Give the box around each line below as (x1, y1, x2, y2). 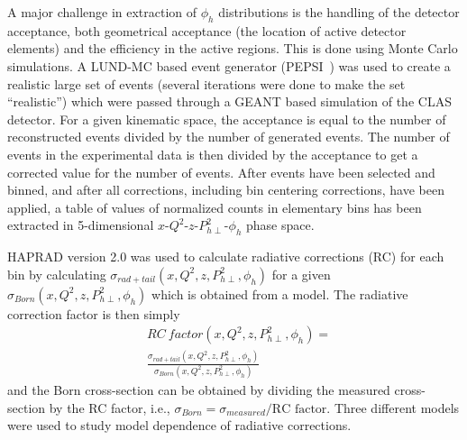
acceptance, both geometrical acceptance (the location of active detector (7, 21, 407, 40)
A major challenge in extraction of (7, 3, 197, 21)
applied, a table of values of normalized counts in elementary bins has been (7, 197, 422, 216)
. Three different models (326, 398, 460, 417)
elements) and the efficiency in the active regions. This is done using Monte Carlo (7, 39, 458, 58)
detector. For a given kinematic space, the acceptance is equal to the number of (7, 109, 446, 128)
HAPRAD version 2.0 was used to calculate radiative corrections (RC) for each (7, 247, 444, 266)
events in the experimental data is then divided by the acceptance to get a (7, 144, 418, 163)
